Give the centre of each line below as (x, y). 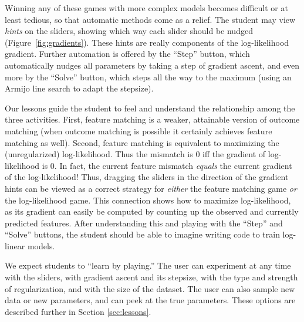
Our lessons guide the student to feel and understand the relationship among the (150, 108)
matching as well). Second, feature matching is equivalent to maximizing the (142, 142)
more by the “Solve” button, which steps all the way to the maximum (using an (148, 77)
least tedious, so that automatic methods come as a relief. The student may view (150, 19)
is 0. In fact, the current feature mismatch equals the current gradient (167, 165)
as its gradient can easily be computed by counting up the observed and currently (152, 211)
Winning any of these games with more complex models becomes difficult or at (146, 8)
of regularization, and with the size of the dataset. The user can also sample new (150, 288)
